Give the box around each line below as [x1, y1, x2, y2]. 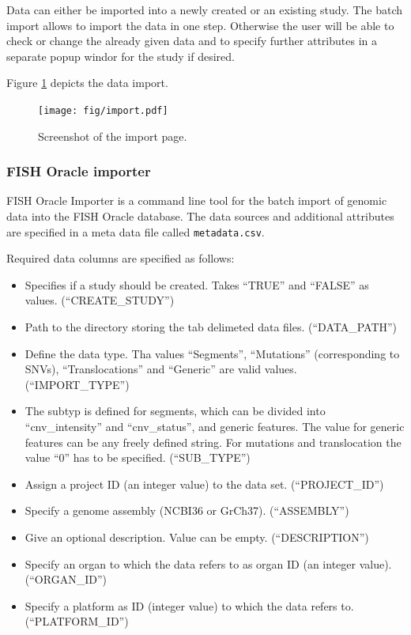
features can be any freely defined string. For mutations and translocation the [25, 433, 402, 450]
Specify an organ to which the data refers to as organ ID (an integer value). [25, 555, 392, 572]
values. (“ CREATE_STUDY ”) [25, 292, 175, 308]
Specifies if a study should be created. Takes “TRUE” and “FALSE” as [25, 276, 369, 293]
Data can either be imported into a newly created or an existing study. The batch [6, 2, 403, 17]
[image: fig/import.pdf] [38, 104, 168, 116]
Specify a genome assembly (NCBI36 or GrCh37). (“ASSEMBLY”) [25, 502, 349, 519]
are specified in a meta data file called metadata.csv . [6, 223, 265, 240]
